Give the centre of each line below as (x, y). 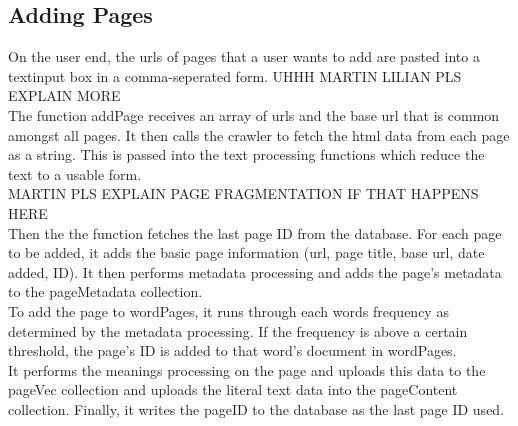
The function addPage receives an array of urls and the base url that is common (254, 114)
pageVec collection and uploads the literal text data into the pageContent (233, 389)
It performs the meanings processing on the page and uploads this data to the (247, 369)
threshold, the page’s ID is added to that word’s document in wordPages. (232, 350)
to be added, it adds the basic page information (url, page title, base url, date (246, 252)
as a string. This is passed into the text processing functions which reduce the (246, 154)
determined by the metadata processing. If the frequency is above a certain (238, 330)
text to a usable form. (75, 173)
